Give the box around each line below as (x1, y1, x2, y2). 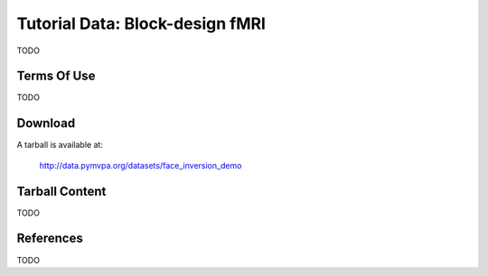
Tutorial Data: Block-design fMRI (16, 14, 267, 33)
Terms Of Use (16, 69, 96, 84)
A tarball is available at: (16, 140, 104, 151)
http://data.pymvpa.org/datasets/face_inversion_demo (39, 160, 242, 170)
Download (16, 115, 76, 131)
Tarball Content (16, 183, 107, 198)
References (16, 231, 83, 246)
